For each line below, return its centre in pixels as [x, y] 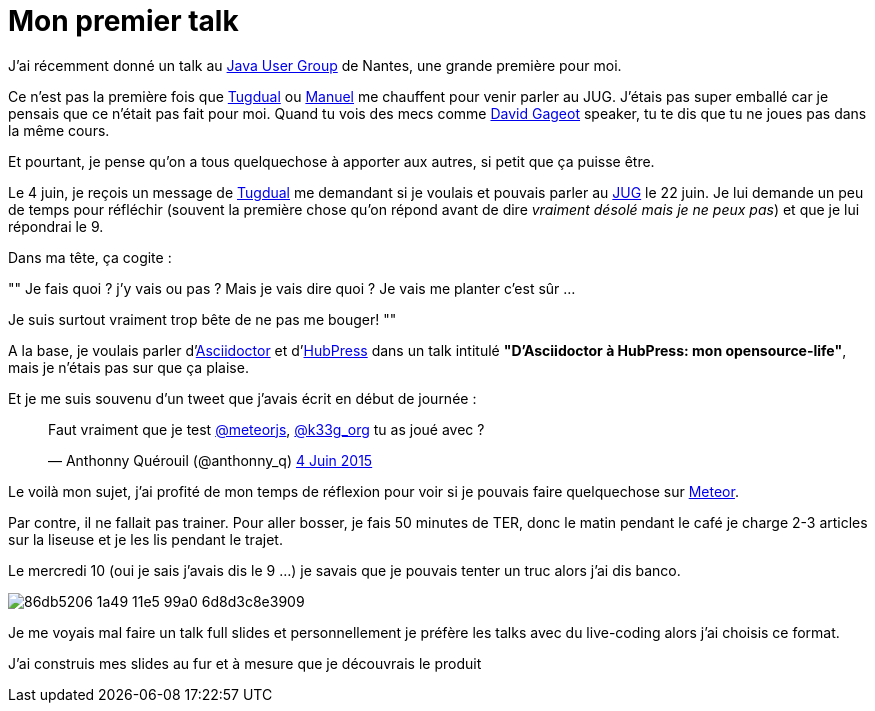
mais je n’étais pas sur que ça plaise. [128, 367]
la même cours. [59, 130]
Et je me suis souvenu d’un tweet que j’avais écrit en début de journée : [242, 398]
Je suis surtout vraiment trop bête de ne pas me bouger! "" [202, 319]
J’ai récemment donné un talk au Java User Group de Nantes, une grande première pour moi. [315, 65]
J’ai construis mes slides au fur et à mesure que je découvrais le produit [245, 663]
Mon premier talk [123, 21]
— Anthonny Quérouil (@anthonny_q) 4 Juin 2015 [210, 460]
